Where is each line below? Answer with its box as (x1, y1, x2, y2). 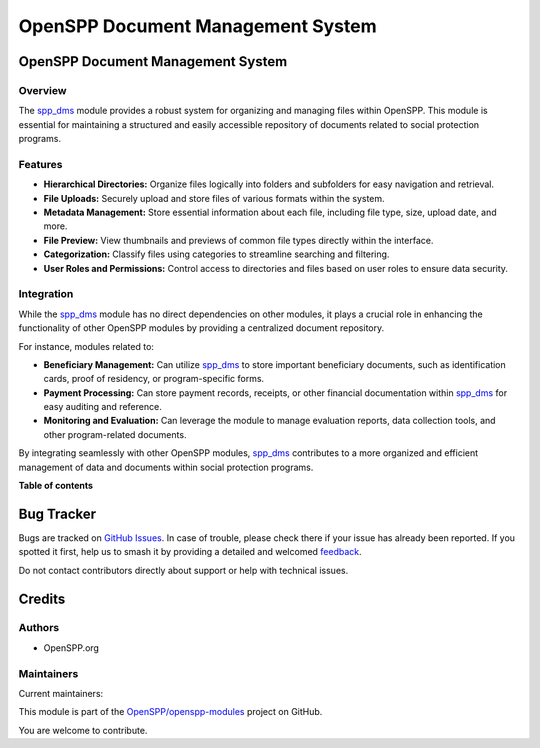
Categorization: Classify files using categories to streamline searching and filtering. (43, 248, 390, 260)
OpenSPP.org (43, 641, 100, 654)
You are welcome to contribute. (18, 724, 148, 736)
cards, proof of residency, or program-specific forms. (43, 373, 265, 385)
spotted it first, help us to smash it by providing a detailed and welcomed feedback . (18, 546, 362, 558)
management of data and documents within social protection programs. (18, 461, 314, 473)
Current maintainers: (18, 688, 104, 699)
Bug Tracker (18, 505, 97, 522)
